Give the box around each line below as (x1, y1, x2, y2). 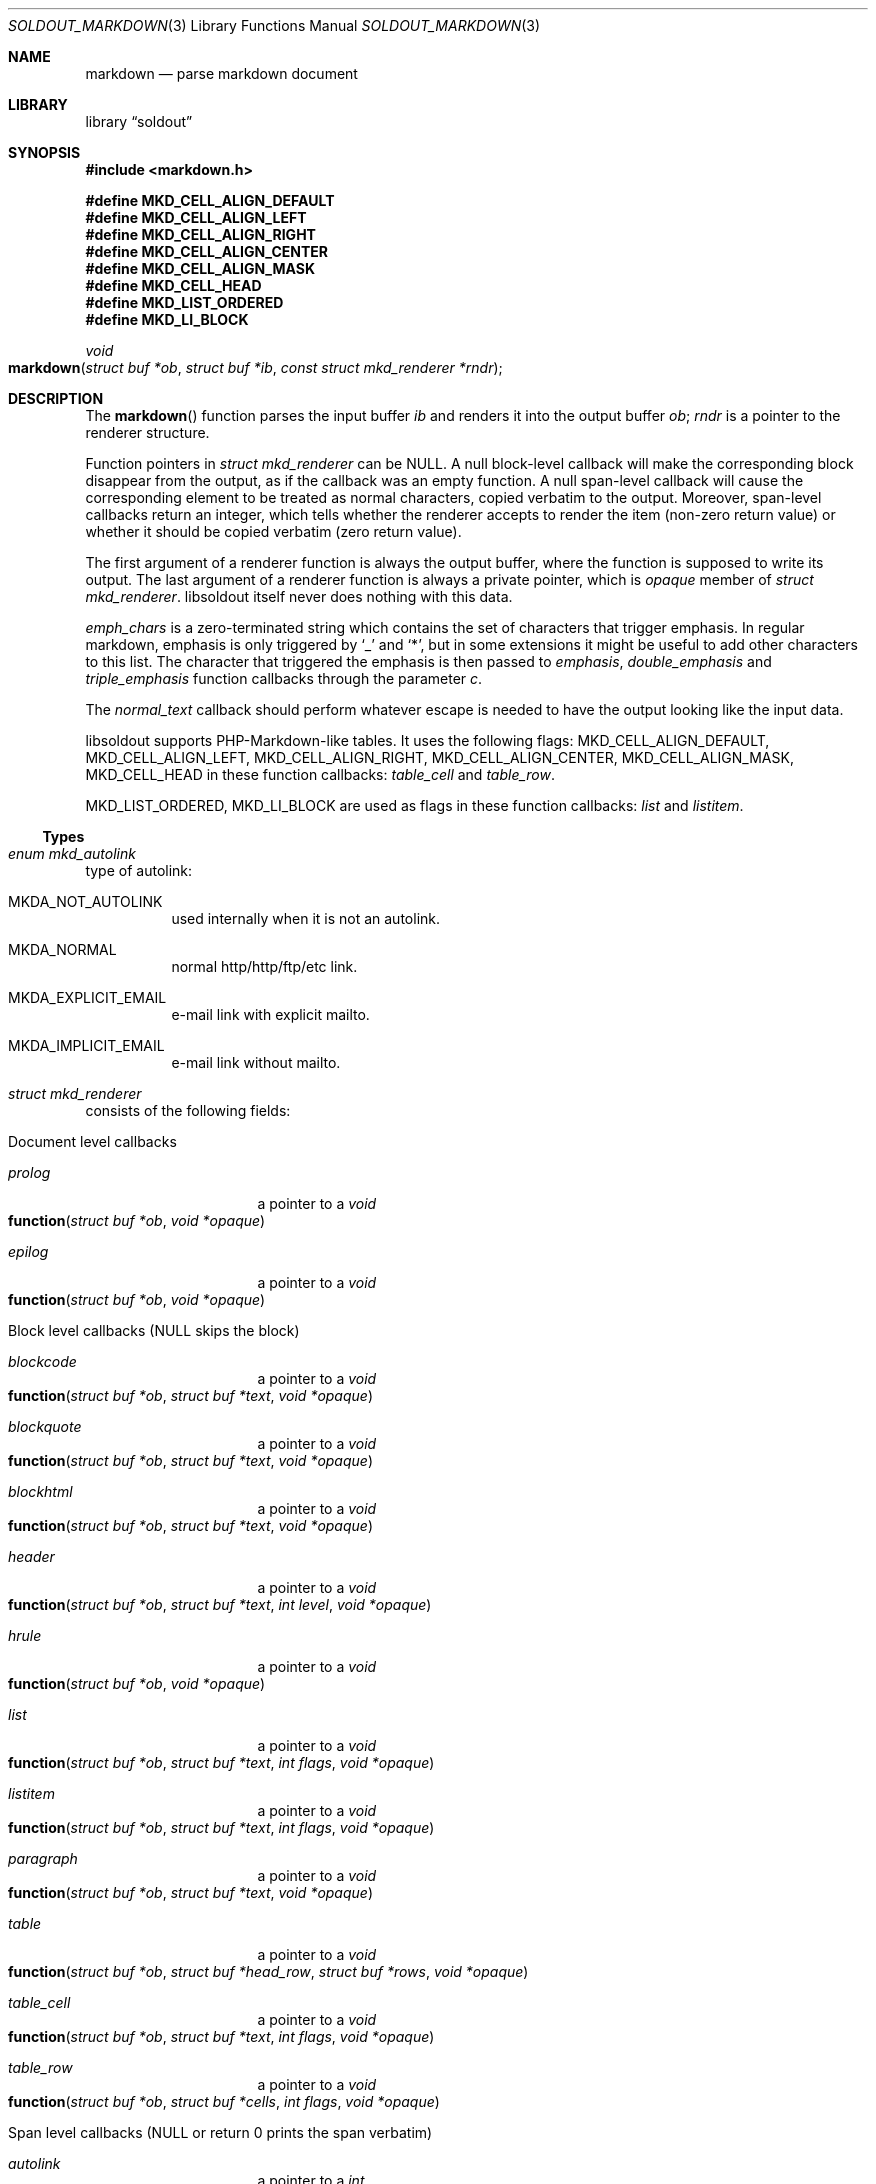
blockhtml (8, 1483, 73, 1500)
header (8, 1548, 55, 1565)
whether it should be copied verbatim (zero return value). (85, 523, 462, 540)
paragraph (8, 1850, 78, 1867)
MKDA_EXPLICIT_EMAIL (8, 989, 167, 1006)
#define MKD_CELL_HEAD (85, 277, 262, 294)
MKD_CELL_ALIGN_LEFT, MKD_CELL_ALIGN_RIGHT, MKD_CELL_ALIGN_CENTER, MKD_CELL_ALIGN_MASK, (85, 749, 794, 766)
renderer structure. (85, 424, 210, 441)
